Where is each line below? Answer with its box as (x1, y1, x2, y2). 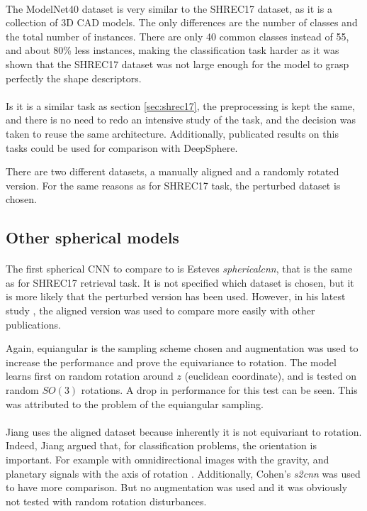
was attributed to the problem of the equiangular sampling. (6, 396, 264, 411)
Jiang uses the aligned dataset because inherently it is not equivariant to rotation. (6, 424, 362, 439)
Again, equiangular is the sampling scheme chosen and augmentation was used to (6, 341, 358, 356)
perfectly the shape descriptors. (6, 70, 142, 85)
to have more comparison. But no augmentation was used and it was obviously (6, 480, 348, 495)
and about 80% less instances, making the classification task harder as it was (6, 43, 339, 57)
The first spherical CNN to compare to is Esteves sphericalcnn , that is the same (6, 261, 353, 276)
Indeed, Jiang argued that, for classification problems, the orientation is (6, 438, 317, 453)
